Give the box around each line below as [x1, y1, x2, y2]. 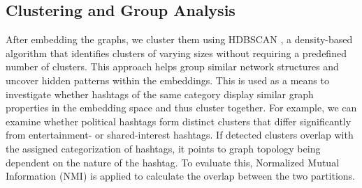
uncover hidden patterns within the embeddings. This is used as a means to [6, 72, 329, 87]
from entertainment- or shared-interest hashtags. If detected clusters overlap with [6, 127, 354, 142]
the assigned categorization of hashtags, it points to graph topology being [6, 141, 321, 155]
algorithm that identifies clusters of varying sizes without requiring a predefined [6, 45, 347, 60]
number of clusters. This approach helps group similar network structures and [6, 59, 339, 74]
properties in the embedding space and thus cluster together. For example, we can [6, 100, 357, 115]
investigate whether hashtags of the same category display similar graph [6, 86, 314, 101]
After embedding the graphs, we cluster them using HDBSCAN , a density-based [6, 32, 353, 47]
